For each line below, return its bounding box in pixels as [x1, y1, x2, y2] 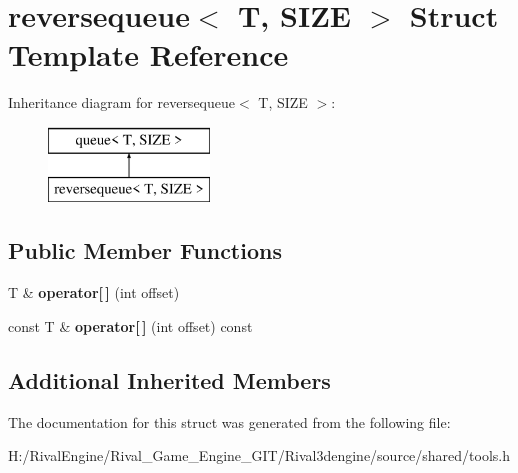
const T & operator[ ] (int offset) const [8, 315, 253, 336]
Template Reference [8, 34, 289, 75]
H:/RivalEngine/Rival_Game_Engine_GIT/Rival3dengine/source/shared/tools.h [8, 445, 511, 466]
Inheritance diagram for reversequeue [8, 92, 235, 113]
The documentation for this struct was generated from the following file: [8, 411, 451, 432]
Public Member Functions [8, 235, 282, 266]
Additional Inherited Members [8, 364, 331, 395]
